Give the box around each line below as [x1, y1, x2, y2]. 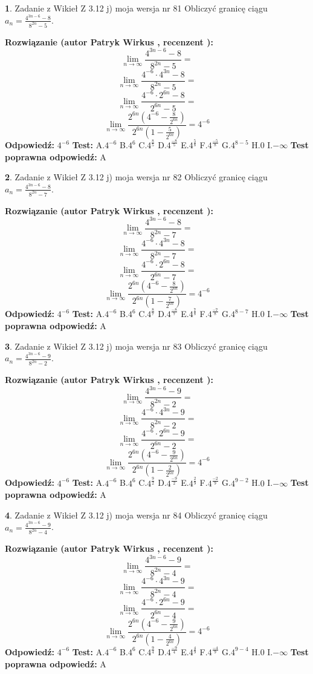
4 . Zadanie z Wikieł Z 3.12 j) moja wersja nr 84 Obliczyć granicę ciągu [5, 508, 268, 521]
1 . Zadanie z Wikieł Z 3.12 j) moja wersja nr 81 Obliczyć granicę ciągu [5, 2, 268, 14]
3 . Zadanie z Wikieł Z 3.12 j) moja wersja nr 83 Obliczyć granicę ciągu [5, 339, 268, 352]
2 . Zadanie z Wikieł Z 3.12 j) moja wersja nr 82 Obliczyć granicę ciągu [5, 171, 268, 183]
